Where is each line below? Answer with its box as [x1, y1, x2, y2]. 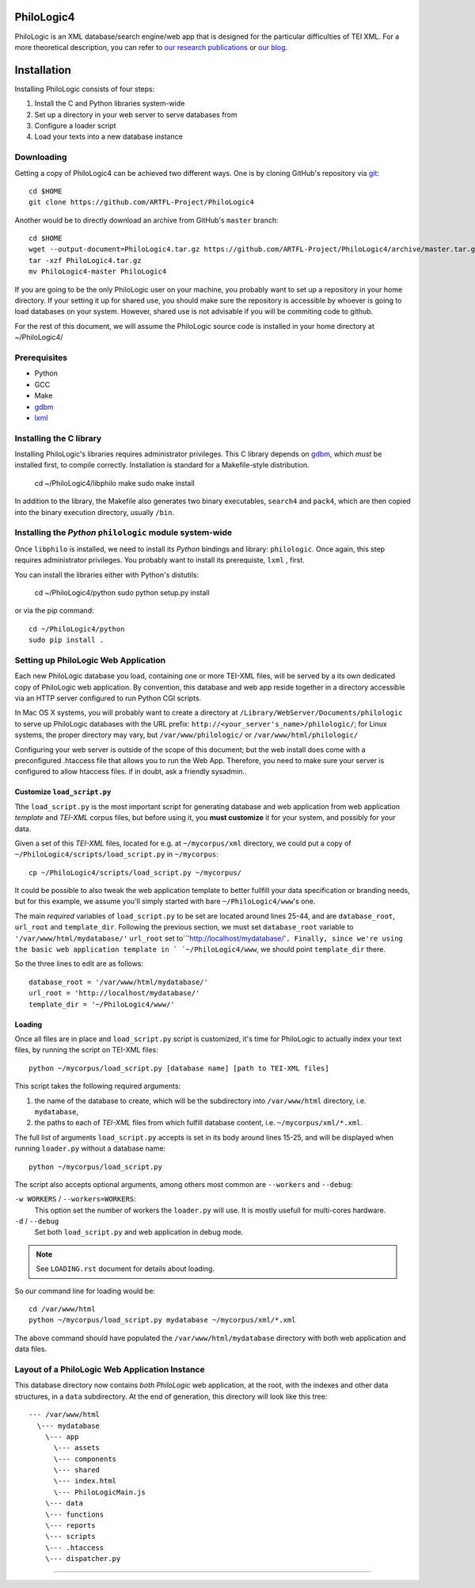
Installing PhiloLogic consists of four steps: [14, 84, 155, 94]
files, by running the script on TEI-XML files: [14, 1045, 158, 1055]
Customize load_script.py [14, 787, 112, 796]
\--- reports [44, 1521, 96, 1530]
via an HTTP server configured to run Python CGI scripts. [14, 693, 202, 703]
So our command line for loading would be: [14, 1286, 156, 1296]
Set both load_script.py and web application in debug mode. [34, 1227, 244, 1237]
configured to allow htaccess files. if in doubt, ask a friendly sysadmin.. [14, 767, 247, 777]
